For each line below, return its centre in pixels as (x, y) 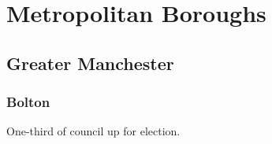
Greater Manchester (90, 63)
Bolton (28, 102)
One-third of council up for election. (93, 131)
